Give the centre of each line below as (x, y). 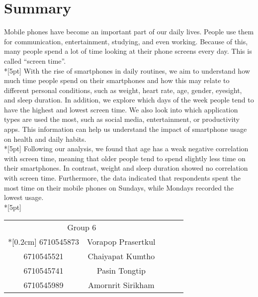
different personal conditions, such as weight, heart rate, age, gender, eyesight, (123, 90)
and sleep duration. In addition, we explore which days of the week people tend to (129, 100)
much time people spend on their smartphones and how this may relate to (117, 80)
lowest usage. (24, 197)
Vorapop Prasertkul (121, 242)
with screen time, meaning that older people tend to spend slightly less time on (125, 158)
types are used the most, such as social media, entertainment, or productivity (122, 119)
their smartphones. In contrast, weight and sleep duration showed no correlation (126, 168)
